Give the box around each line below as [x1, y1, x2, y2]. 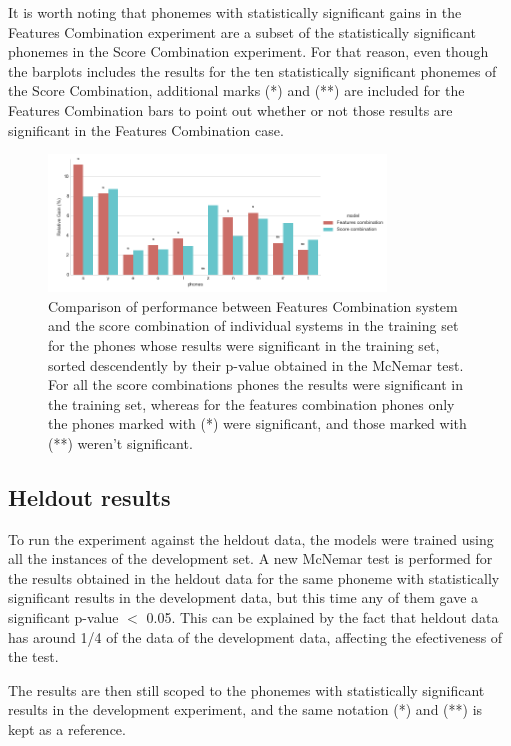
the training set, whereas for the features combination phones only [48, 393, 455, 414]
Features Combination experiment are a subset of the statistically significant [8, 21, 476, 42]
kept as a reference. [8, 719, 126, 740]
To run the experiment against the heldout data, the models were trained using [8, 528, 494, 549]
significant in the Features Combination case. [8, 119, 284, 140]
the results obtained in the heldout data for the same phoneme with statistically [8, 567, 500, 588]
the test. [8, 646, 59, 667]
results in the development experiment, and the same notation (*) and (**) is [8, 699, 483, 720]
